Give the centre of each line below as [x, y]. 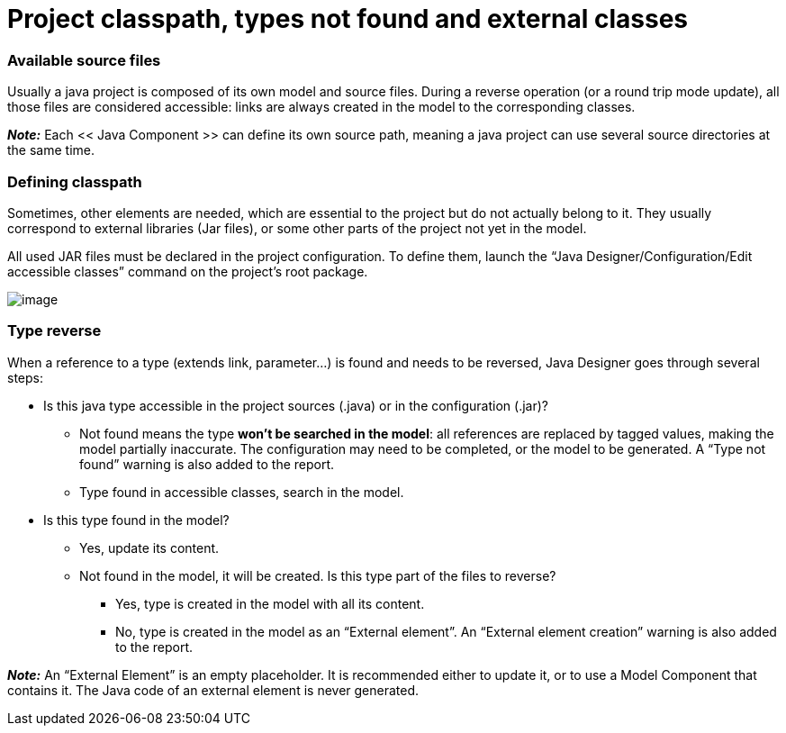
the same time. [51, 150]
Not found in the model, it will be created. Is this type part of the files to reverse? [318, 575]
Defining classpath [75, 181]
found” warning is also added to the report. [207, 464]
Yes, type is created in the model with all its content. [270, 603]
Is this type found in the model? [136, 520]
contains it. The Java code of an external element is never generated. [213, 690]
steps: [25, 377]
